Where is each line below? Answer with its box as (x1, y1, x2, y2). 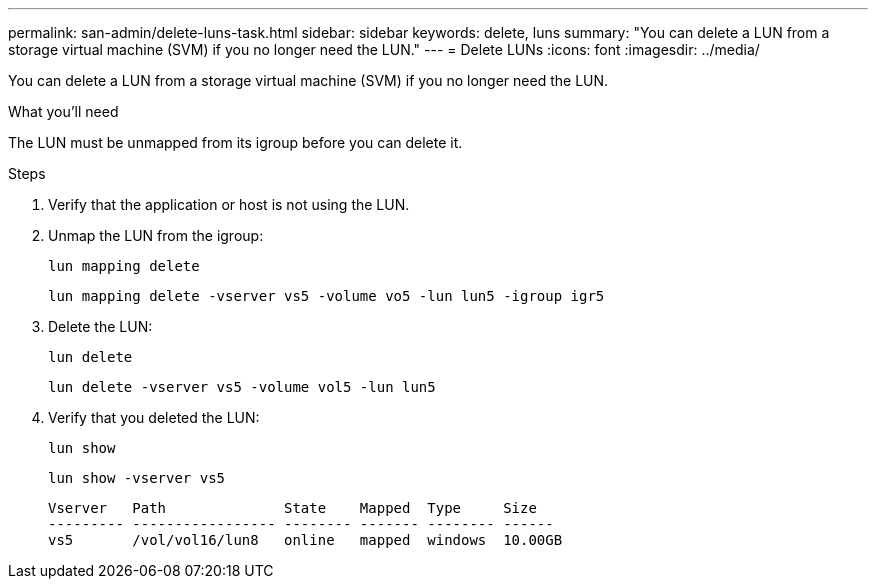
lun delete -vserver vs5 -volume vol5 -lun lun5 (48, 379, 436, 395)
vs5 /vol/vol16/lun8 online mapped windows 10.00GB (48, 532, 563, 548)
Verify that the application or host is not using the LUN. (48, 196, 410, 213)
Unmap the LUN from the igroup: (48, 227, 264, 244)
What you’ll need (8, 103, 119, 120)
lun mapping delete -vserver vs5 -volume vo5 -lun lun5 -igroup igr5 (48, 288, 605, 304)
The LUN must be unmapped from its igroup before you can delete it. (8, 134, 463, 151)
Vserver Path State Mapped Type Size (48, 500, 537, 516)
